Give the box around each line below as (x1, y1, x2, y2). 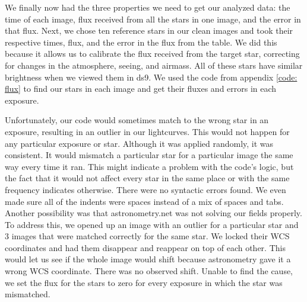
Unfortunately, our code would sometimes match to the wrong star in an (5, 114, 269, 126)
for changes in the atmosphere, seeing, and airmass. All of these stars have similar (5, 59, 303, 71)
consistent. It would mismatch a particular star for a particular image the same (5, 149, 293, 161)
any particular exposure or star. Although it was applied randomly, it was (5, 137, 274, 149)
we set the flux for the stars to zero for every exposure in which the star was (5, 276, 283, 288)
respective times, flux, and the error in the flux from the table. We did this (5, 36, 277, 48)
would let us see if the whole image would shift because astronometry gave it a (5, 253, 291, 265)
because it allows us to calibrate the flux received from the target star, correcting (5, 47, 300, 60)
